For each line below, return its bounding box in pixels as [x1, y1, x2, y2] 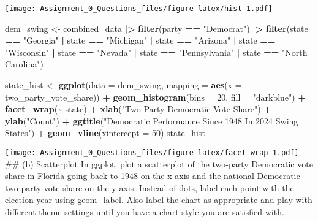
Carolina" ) [5, 58, 44, 71]
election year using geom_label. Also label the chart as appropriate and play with [5, 193, 312, 206]
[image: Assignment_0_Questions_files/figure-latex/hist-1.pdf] [5, 4, 273, 13]
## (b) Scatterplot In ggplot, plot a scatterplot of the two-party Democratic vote [5, 157, 313, 170]
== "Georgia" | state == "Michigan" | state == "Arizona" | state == [5, 34, 276, 47]
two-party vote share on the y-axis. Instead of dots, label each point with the [5, 181, 294, 194]
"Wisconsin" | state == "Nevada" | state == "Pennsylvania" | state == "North [5, 45, 308, 58]
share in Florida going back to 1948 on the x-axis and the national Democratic [5, 169, 300, 182]
